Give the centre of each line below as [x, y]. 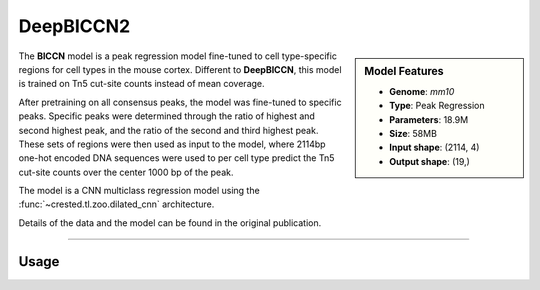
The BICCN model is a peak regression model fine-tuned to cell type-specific [177, 56]
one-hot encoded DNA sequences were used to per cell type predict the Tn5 [176, 158]
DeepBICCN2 [74, 26]
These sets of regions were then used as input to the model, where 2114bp [172, 144]
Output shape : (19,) [429, 161]
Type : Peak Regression [437, 106]
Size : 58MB [413, 133]
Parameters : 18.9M [429, 119]
